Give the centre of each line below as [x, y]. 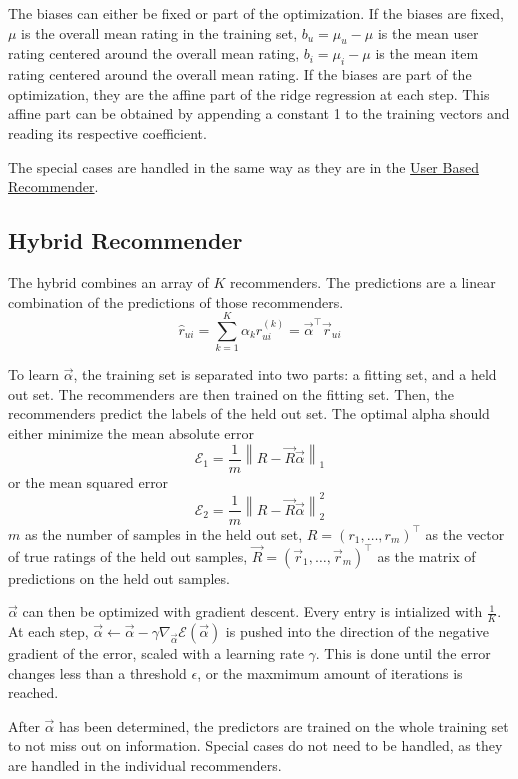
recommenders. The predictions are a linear [363, 281]
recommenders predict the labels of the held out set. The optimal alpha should [249, 413]
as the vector [465, 533]
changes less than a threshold [97, 672]
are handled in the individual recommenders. [145, 764]
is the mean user [428, 32]
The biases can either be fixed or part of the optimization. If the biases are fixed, [256, 13]
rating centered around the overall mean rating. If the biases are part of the [240, 74]
